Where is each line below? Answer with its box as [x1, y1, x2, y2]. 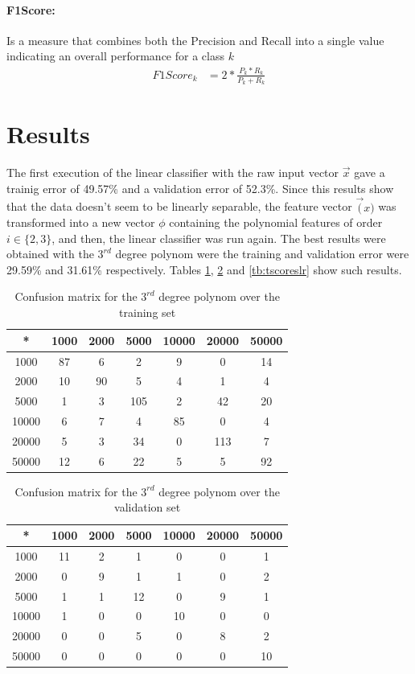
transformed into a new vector [6, 214, 155, 231]
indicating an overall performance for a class [6, 47, 224, 64]
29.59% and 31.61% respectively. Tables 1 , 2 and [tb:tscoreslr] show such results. [6, 261, 402, 277]
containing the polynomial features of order [169, 214, 383, 231]
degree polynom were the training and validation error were [115, 245, 409, 262]
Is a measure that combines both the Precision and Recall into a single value [6, 31, 384, 48]
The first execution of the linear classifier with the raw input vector [6, 164, 339, 181]
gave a [354, 164, 385, 181]
